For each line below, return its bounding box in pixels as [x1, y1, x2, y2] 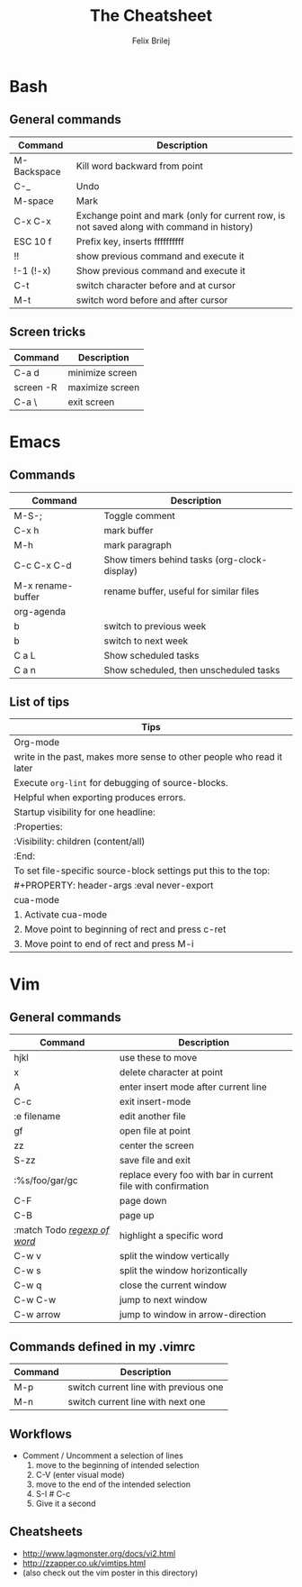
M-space [13, 195, 54, 207]
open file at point [119, 1125, 191, 1137]
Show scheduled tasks [103, 649, 200, 661]
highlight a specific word [119, 1229, 224, 1242]
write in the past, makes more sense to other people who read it [13, 751, 283, 763]
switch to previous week [103, 619, 207, 632]
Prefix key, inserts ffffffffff [75, 235, 185, 248]
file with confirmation [119, 1180, 209, 1192]
